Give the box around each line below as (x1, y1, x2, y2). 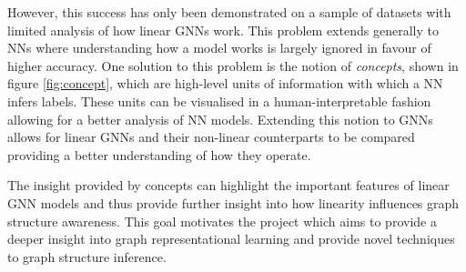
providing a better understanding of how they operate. (7, 145, 311, 164)
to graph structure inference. (7, 247, 167, 266)
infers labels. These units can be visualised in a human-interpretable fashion (7, 91, 431, 110)
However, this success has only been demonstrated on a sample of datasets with (7, 3, 451, 21)
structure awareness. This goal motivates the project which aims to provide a (7, 211, 437, 230)
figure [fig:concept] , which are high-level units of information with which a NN (7, 74, 443, 93)
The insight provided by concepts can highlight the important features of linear (7, 176, 450, 195)
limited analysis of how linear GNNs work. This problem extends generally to (7, 20, 439, 39)
